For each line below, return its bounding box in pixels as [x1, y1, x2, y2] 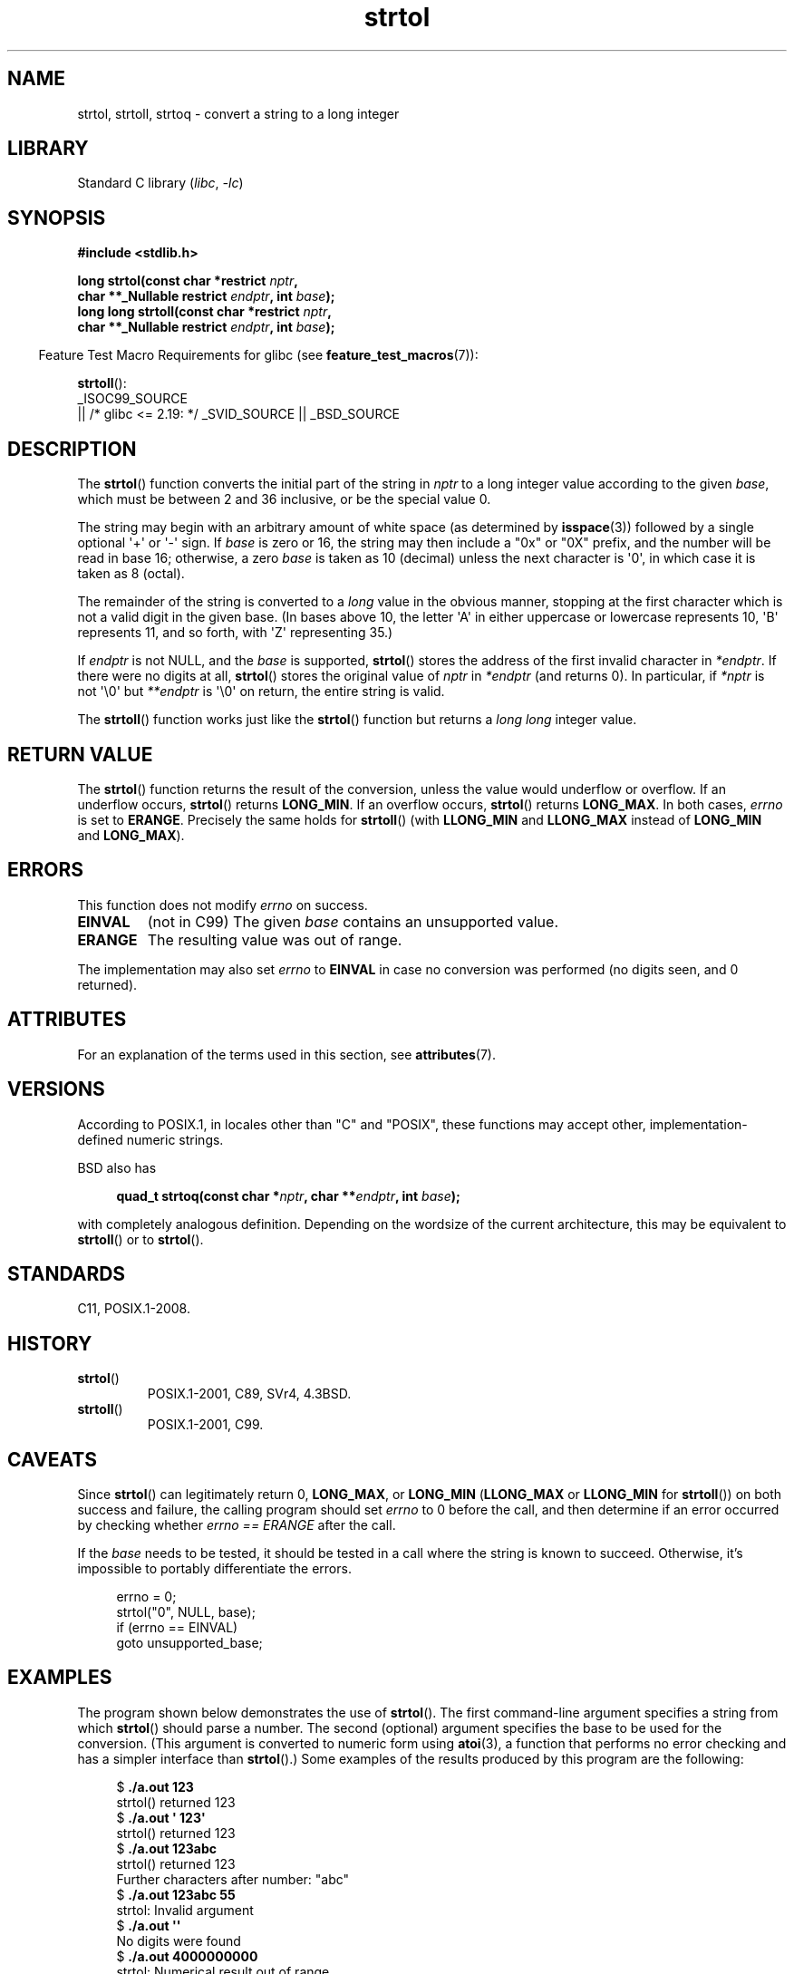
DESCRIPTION [7, 437, 137, 460]
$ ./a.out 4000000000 [116, 1948, 258, 1964]
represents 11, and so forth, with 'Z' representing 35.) [77, 624, 393, 641]
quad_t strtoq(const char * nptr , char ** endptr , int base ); [116, 1187, 460, 1204]
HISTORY [7, 1331, 92, 1355]
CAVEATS [7, 1447, 97, 1471]
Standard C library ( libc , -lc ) [77, 175, 244, 191]
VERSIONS [7, 1078, 105, 1101]
